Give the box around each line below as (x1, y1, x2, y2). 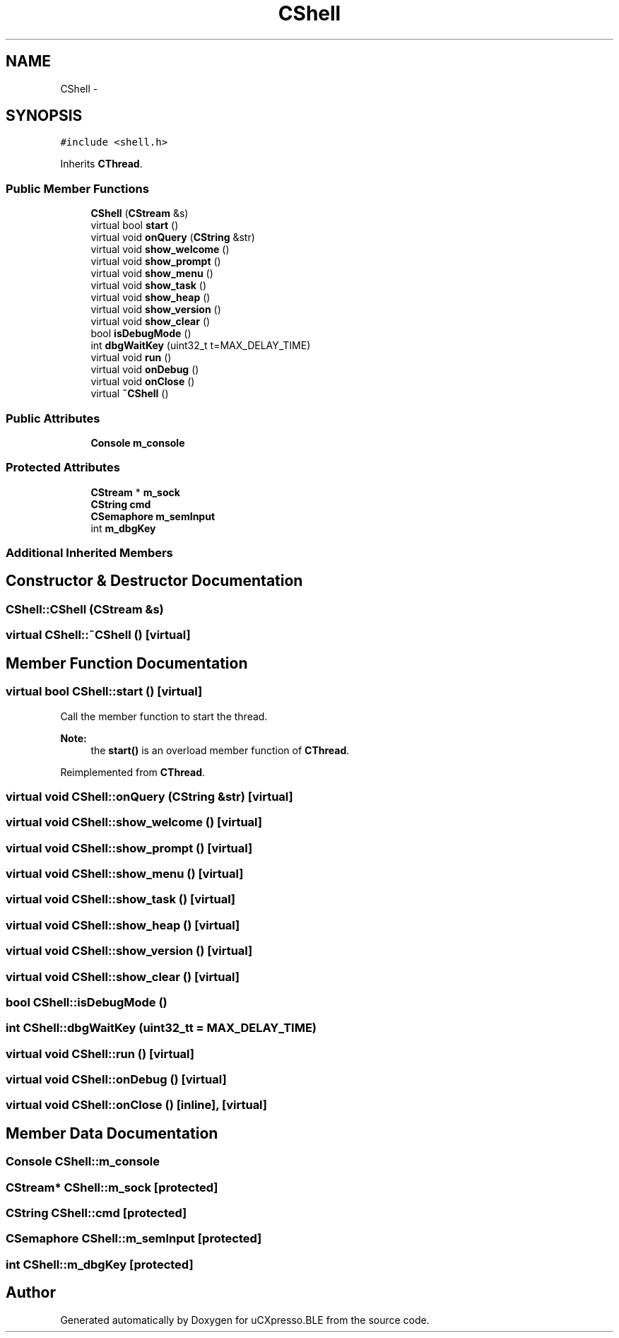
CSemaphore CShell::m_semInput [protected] (6, 1231, 262, 1246)
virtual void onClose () (90, 375, 195, 388)
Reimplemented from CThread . (60, 765, 206, 778)
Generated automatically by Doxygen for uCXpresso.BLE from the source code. (60, 1313, 430, 1326)
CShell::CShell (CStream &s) (6, 601, 164, 616)
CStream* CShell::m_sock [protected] (6, 1180, 218, 1195)
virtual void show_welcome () (90, 243, 230, 256)
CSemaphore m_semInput (90, 510, 216, 522)
